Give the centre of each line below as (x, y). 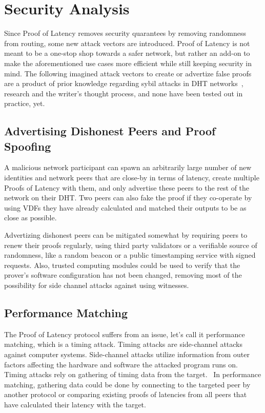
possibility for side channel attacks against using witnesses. (97, 285)
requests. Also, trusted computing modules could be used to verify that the (122, 265)
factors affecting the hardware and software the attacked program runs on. (121, 364)
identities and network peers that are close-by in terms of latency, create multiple (132, 178)
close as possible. (30, 218)
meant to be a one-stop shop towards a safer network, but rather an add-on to (127, 53)
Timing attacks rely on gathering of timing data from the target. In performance (133, 374)
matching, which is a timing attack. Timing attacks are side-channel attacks (124, 344)
